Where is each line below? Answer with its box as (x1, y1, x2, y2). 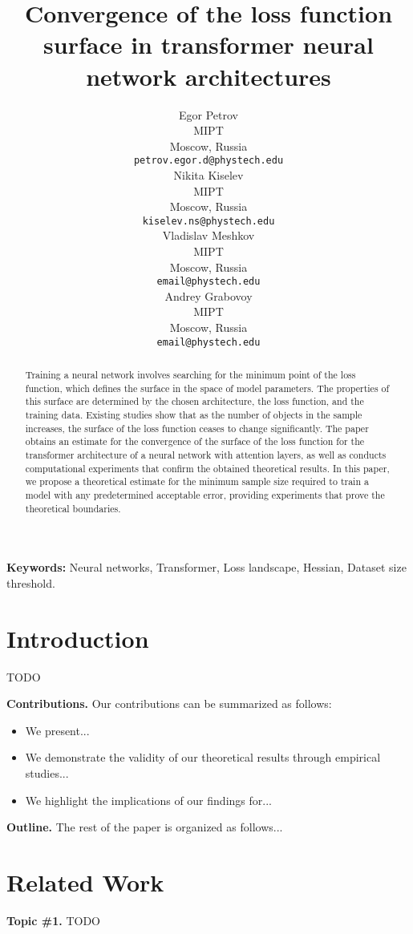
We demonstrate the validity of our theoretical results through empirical (25, 749, 381, 766)
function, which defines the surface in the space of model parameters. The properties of (25, 381, 390, 394)
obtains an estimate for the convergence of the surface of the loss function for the (25, 435, 365, 448)
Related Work (6, 865, 164, 898)
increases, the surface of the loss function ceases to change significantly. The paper (25, 421, 369, 435)
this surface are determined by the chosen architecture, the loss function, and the (25, 394, 364, 408)
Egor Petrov (179, 106, 238, 123)
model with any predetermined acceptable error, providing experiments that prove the (25, 487, 385, 501)
